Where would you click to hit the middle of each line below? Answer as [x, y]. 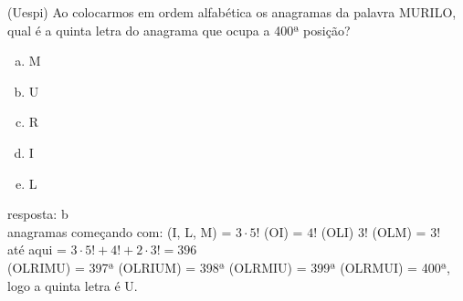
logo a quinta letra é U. [73, 285]
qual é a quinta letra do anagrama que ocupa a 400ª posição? [179, 30]
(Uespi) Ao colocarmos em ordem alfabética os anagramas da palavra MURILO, [232, 12]
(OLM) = [399, 231]
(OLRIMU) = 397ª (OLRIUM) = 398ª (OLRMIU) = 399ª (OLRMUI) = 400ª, [229, 267]
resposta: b [38, 214]
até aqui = [37, 249]
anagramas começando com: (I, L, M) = [120, 231]
